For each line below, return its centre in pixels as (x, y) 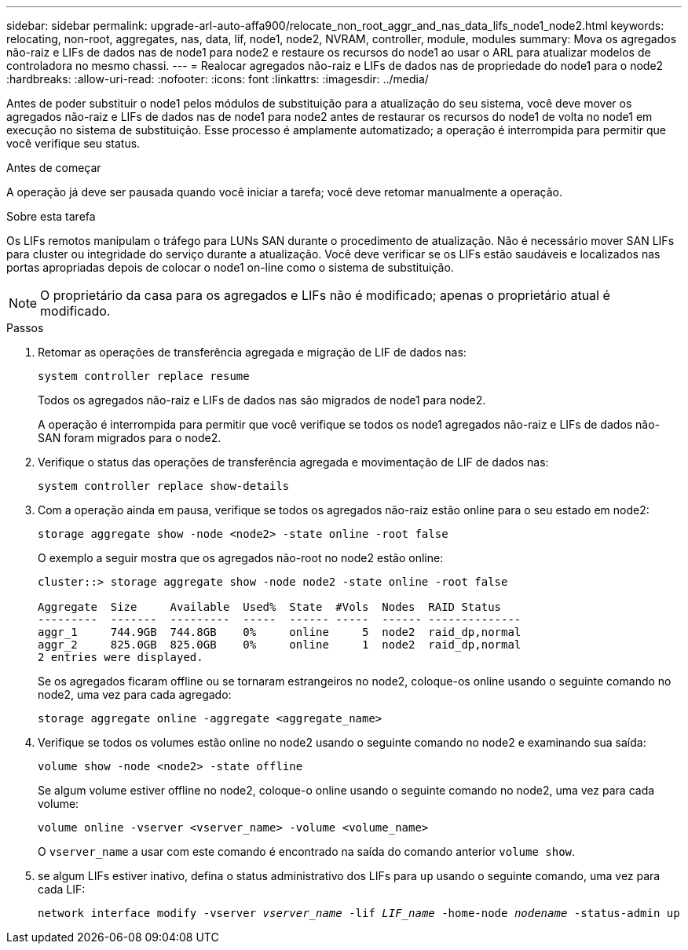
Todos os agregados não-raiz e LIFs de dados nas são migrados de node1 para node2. (262, 400)
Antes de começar (54, 168)
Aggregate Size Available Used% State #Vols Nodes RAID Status (270, 607)
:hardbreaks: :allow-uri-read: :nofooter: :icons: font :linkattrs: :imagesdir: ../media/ (218, 79)
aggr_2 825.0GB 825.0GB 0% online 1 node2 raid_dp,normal (280, 645)
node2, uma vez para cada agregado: (135, 694)
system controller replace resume (144, 376)
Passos (25, 328)
